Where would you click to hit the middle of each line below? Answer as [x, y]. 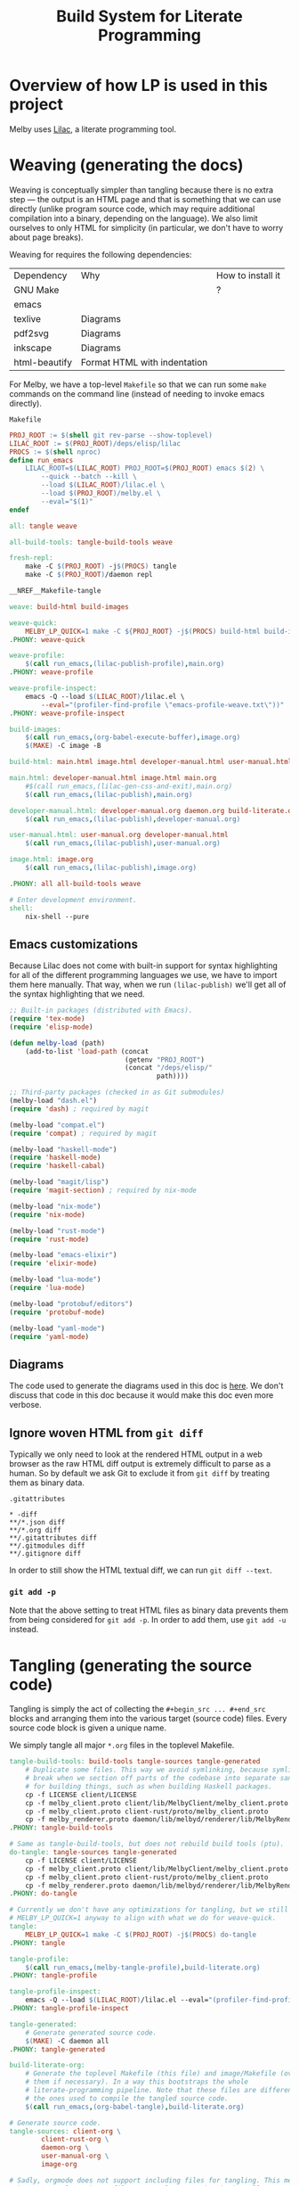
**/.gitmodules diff [48, 1546]
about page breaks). [46, 237]
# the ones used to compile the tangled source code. [127, 2098]
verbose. [25, 1405]
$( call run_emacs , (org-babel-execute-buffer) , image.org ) [133, 737]
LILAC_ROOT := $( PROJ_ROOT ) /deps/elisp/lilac [95, 443]
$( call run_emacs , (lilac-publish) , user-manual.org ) [123, 843]
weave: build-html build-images [69, 607]
